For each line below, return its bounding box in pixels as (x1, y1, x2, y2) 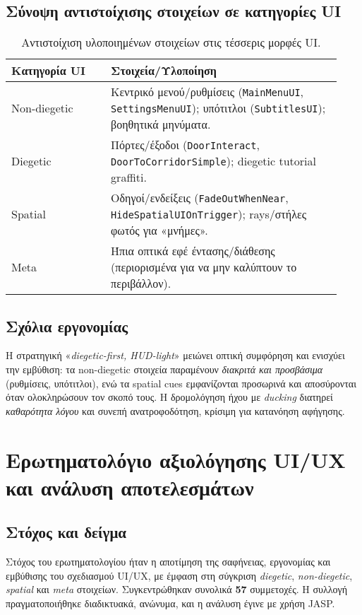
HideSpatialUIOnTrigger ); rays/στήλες (111, 206, 306, 223)
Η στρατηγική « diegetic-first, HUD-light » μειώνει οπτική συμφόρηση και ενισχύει (6, 348, 345, 363)
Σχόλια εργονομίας (6, 315, 128, 336)
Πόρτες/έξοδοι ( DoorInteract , (111, 136, 260, 153)
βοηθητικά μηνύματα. (111, 116, 211, 133)
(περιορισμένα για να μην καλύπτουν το (111, 259, 297, 276)
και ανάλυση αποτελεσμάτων (6, 472, 254, 501)
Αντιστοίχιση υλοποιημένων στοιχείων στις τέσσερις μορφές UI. (21, 34, 321, 51)
